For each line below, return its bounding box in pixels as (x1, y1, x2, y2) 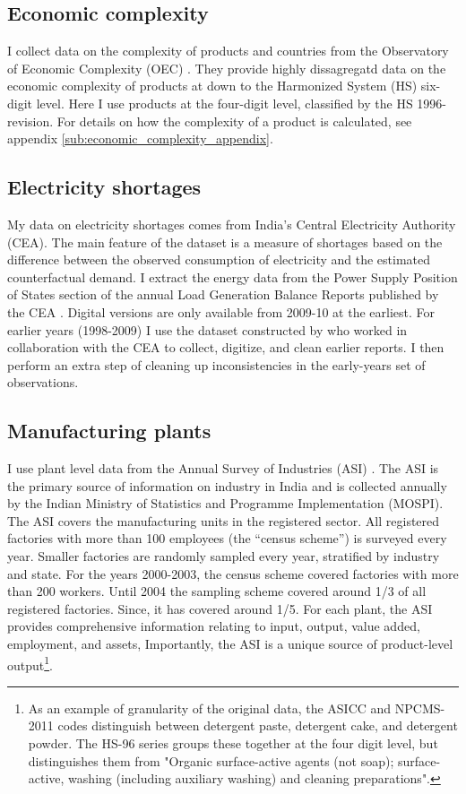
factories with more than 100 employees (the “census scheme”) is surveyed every (7, 529, 447, 548)
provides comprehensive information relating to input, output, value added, (7, 617, 420, 635)
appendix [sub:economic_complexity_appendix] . (7, 129, 273, 148)
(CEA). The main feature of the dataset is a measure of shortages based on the (7, 232, 443, 251)
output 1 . (7, 652, 53, 674)
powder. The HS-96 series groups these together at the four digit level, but (28, 734, 438, 753)
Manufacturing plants (7, 417, 211, 444)
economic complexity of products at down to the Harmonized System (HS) (7, 76, 418, 95)
